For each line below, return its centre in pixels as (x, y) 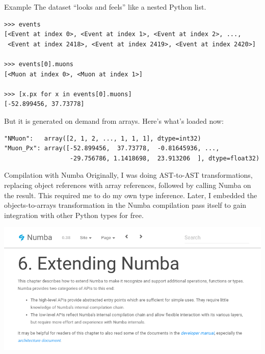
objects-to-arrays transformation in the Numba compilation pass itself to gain (125, 205)
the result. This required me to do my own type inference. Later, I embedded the (131, 195)
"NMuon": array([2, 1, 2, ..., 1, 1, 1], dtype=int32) (103, 138)
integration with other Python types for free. (74, 215)
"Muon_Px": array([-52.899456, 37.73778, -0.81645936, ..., (112, 148)
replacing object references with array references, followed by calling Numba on (128, 185)
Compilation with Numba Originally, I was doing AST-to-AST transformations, (128, 175)
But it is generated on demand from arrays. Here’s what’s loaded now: (114, 120)
